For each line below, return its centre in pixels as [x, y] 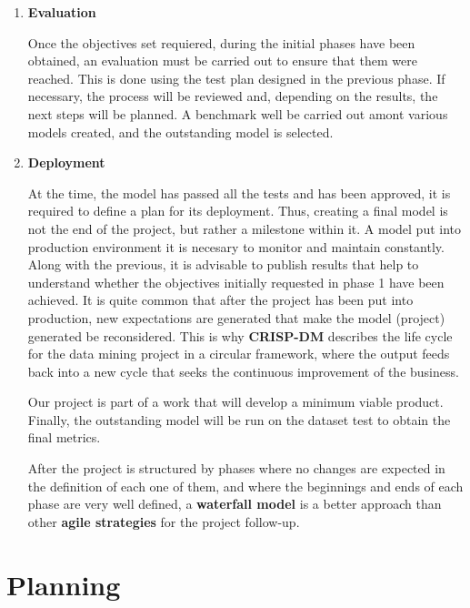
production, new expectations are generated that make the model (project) [236, 317]
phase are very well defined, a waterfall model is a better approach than [235, 504]
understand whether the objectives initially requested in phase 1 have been [236, 282]
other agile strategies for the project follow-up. [164, 521]
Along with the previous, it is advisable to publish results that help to [223, 264]
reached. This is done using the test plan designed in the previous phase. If [236, 78]
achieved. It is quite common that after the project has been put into [220, 300]
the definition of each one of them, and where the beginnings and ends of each [245, 486]
